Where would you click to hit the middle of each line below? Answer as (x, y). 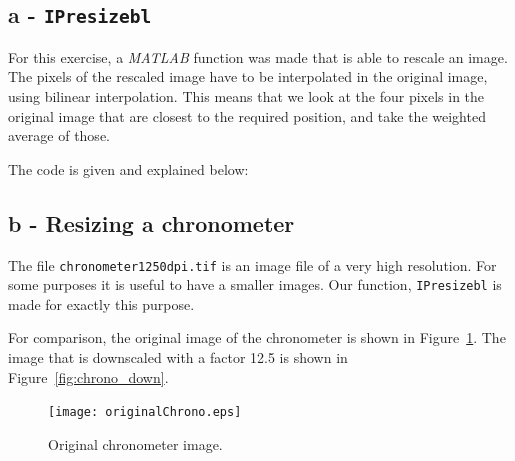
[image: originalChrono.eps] (145, 412)
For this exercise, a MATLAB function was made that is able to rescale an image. (258, 56)
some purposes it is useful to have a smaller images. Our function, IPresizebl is (255, 284)
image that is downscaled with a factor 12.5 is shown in (178, 357)
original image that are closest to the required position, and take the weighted (247, 115)
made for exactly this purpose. (101, 303)
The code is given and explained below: (128, 168)
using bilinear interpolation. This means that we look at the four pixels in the (246, 95)
